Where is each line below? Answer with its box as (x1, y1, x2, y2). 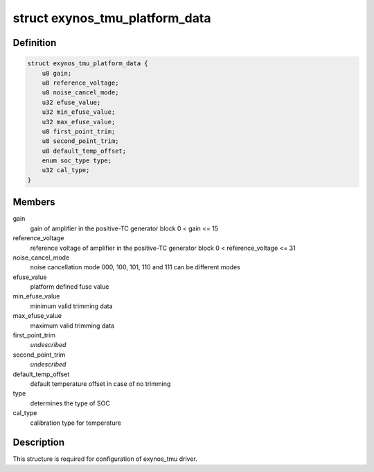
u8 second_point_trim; (42, 137, 119, 145)
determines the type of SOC (30, 399, 111, 407)
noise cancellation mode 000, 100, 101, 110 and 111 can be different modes (30, 263, 240, 271)
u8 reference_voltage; (42, 78, 119, 87)
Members (12, 196, 55, 208)
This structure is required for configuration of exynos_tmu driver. (12, 455, 197, 463)
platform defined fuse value (30, 283, 109, 291)
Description (12, 437, 65, 448)
